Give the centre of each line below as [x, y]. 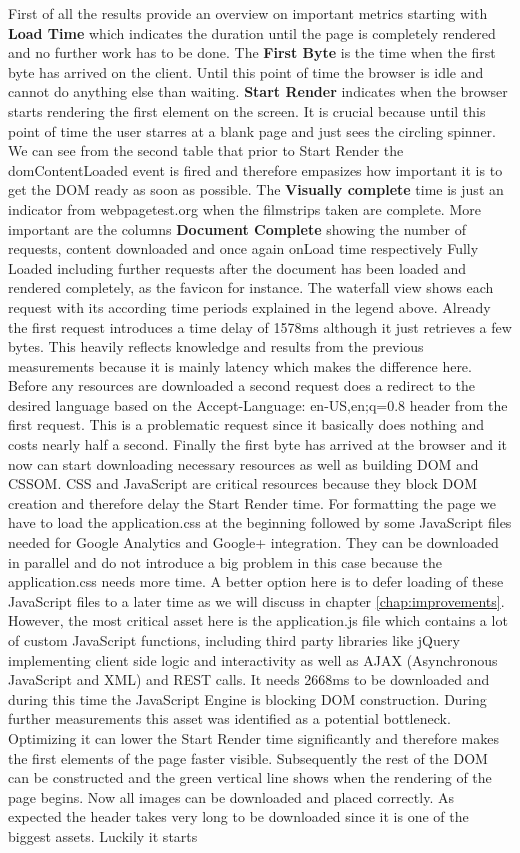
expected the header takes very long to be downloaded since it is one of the [238, 816]
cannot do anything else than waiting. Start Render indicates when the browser [258, 91]
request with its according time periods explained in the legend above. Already [249, 306]
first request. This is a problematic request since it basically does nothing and [246, 424]
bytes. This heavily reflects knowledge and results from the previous [216, 346]
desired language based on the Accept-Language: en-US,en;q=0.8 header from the [258, 404]
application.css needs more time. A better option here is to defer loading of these [256, 581]
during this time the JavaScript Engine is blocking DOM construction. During [247, 698]
